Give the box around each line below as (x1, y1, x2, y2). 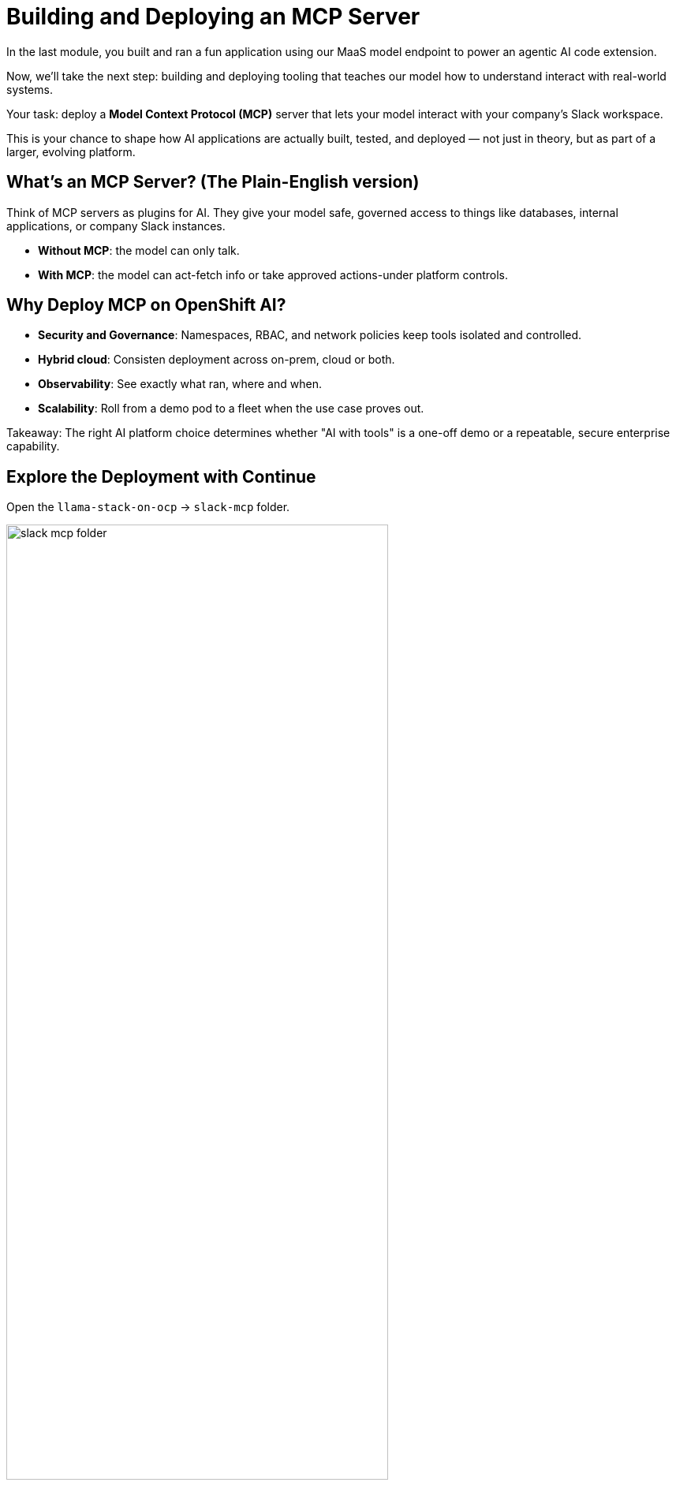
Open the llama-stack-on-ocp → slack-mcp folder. (6, 500, 290, 514)
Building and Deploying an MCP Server (6, 3, 420, 30)
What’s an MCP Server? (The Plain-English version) (6, 172, 420, 192)
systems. (6, 82, 53, 96)
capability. (6, 439, 60, 454)
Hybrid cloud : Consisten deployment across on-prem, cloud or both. (38, 353, 395, 367)
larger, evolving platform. (6, 144, 136, 159)
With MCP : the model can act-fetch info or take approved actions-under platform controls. (38, 267, 509, 282)
